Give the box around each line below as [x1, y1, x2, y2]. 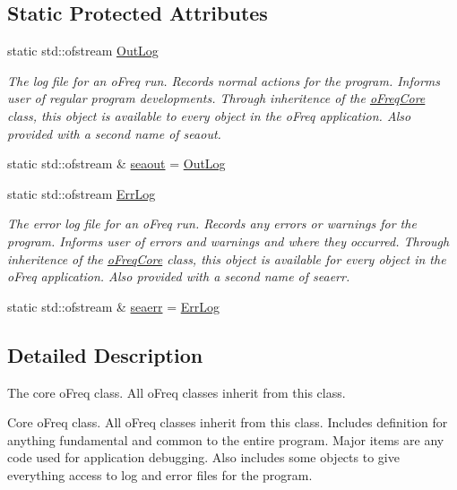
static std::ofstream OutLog [7, 41, 159, 60]
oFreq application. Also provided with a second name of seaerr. [7, 267, 350, 286]
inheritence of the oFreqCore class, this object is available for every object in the [7, 249, 446, 268]
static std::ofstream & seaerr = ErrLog [7, 297, 220, 315]
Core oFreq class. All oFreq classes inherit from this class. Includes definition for [7, 413, 448, 432]
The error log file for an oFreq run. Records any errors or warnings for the [7, 214, 417, 233]
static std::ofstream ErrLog [7, 184, 156, 202]
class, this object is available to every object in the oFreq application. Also [7, 106, 411, 125]
